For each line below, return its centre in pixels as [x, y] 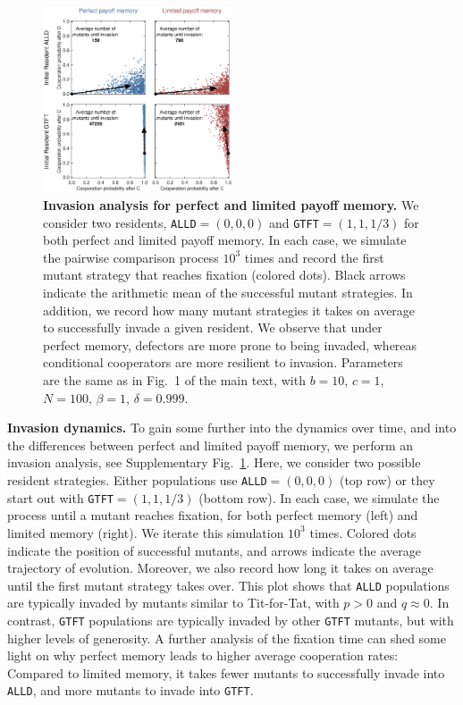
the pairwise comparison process [131, 257]
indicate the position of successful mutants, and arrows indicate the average [214, 550]
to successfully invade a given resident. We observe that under [213, 327]
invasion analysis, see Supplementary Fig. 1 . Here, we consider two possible [214, 462]
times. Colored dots [363, 532]
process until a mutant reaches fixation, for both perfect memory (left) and [213, 515]
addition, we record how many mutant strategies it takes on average [229, 310]
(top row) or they [387, 480]
